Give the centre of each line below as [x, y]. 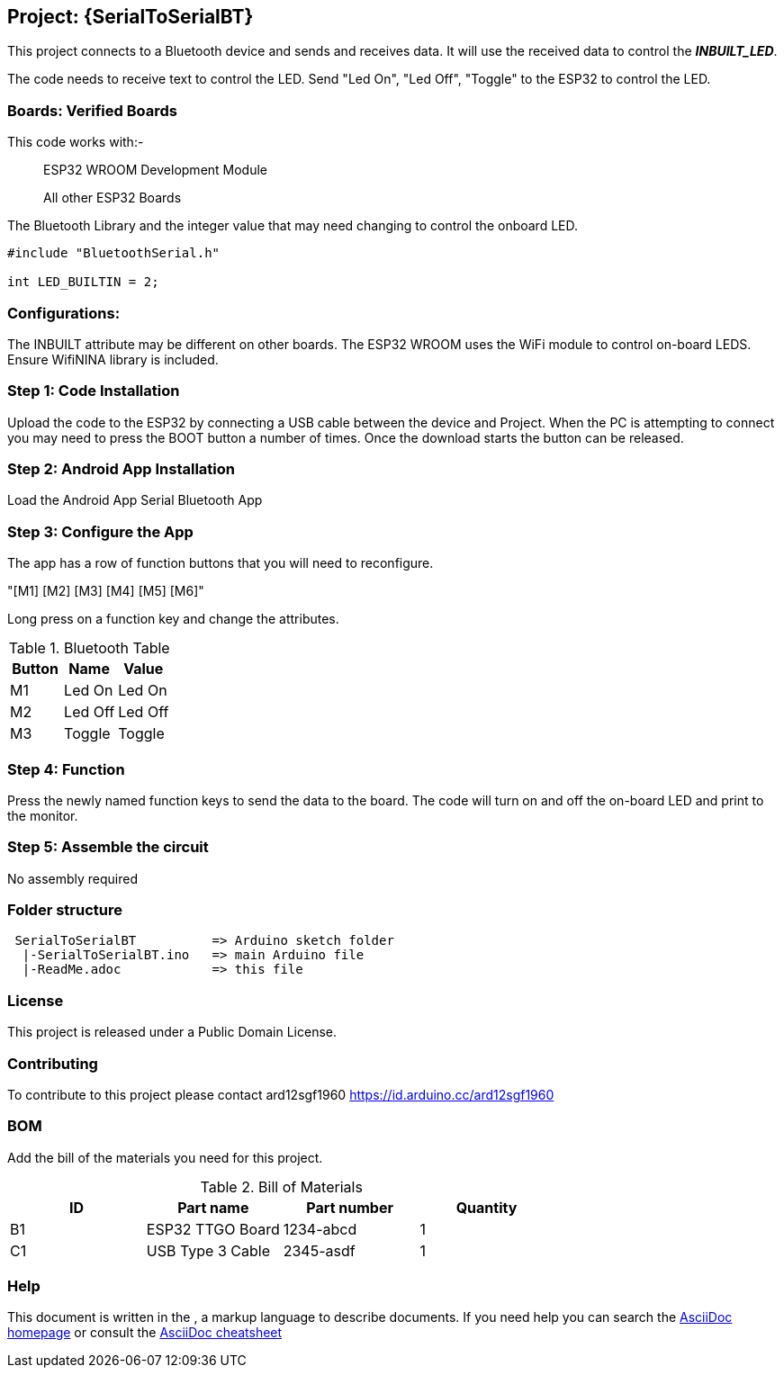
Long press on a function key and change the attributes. [173, 619]
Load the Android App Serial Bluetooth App [135, 500]
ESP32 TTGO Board [213, 1229]
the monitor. [43, 815]
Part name [213, 1207]
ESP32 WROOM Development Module [156, 170]
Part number [350, 1207]
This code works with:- [76, 142]
